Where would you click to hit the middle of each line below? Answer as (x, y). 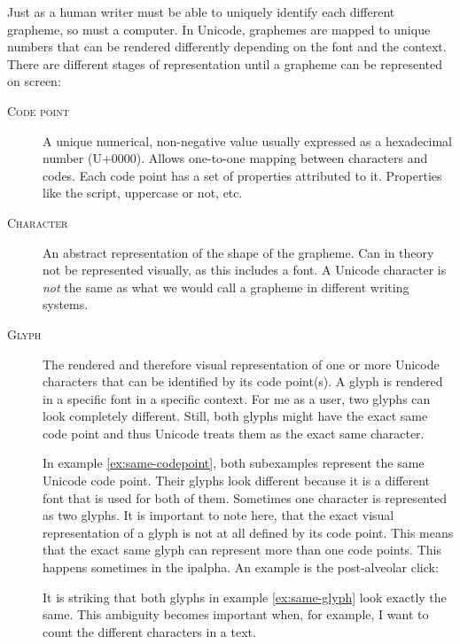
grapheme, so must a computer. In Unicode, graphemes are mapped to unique (219, 29)
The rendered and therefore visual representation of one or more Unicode (241, 364)
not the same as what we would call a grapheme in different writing (226, 287)
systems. (66, 304)
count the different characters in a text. (149, 631)
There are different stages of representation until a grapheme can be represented (225, 63)
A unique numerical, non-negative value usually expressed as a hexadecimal (247, 140)
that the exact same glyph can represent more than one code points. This (242, 550)
